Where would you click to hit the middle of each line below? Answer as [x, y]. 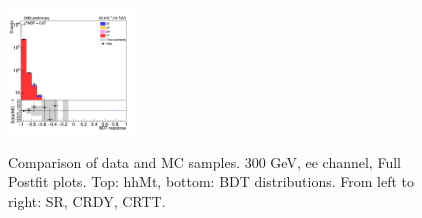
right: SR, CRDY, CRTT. [87, 200]
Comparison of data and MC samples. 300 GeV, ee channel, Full [204, 161]
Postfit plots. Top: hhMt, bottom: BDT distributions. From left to [211, 181]
